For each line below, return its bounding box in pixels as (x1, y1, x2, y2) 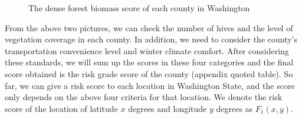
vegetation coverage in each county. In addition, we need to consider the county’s (5, 33, 298, 45)
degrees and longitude (128, 102, 207, 114)
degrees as (216, 102, 253, 114)
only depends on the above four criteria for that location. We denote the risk (5, 91, 283, 103)
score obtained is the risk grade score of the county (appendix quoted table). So (5, 67, 293, 80)
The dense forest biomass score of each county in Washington (28, 2, 250, 14)
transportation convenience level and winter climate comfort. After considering (5, 44, 289, 57)
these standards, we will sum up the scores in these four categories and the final (5, 56, 294, 68)
